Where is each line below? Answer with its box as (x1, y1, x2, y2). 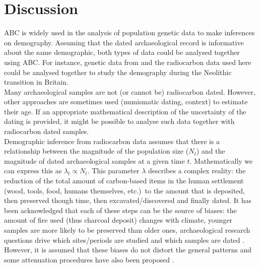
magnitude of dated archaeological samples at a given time (4, 155, 185, 166)
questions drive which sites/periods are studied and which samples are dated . (4, 234, 245, 245)
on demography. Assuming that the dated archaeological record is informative (4, 37, 244, 47)
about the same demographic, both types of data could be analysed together (4, 47, 240, 57)
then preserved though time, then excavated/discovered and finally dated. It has (4, 195, 252, 206)
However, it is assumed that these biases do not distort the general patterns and (4, 244, 252, 255)
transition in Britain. (4, 77, 69, 87)
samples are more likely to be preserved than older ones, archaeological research (4, 225, 250, 235)
